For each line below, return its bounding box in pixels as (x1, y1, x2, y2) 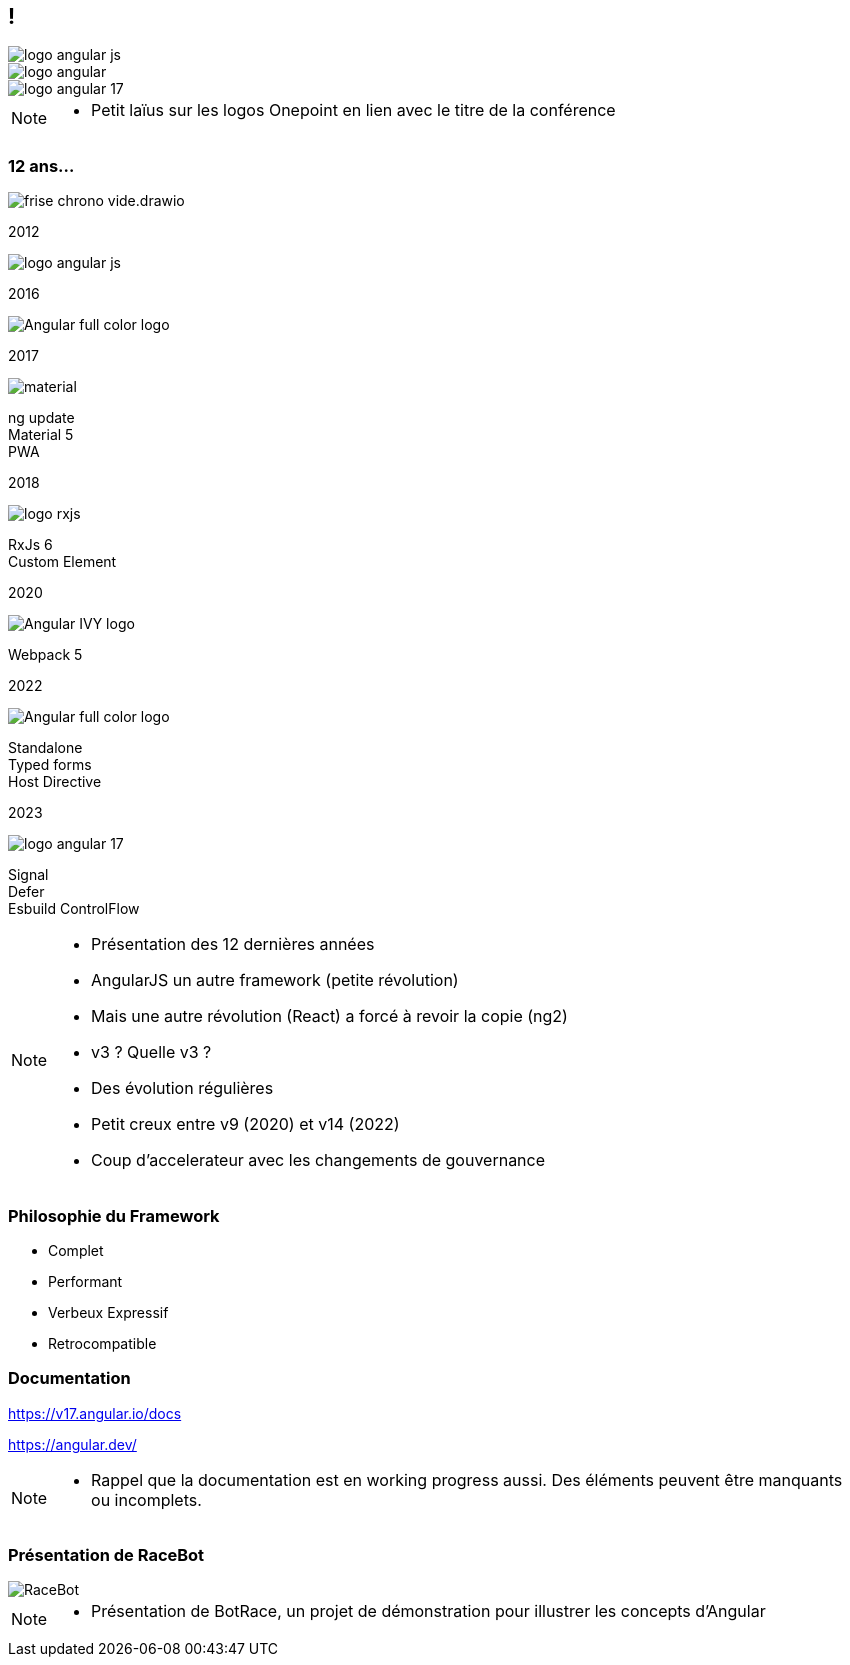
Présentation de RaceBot (8, 1545, 205, 1566)
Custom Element (8, 553, 117, 571)
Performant (48, 1272, 123, 1290)
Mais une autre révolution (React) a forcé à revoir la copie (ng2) (91, 1006, 568, 1027)
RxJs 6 (8, 536, 53, 554)
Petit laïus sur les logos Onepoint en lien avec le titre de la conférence (91, 100, 616, 121)
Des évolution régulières (91, 1078, 274, 1099)
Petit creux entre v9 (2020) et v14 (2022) (91, 1114, 400, 1135)
